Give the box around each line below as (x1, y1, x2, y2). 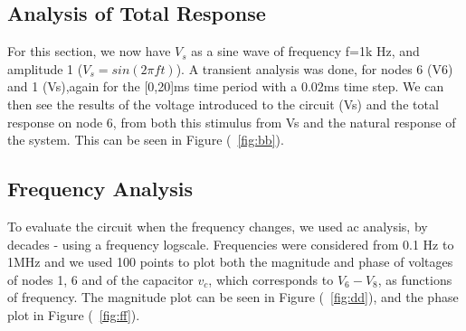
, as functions (377, 270, 452, 288)
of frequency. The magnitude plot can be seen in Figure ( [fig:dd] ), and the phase (7, 288, 459, 307)
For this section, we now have (7, 42, 171, 61)
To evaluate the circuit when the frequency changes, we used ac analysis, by (7, 216, 428, 235)
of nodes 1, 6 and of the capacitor (7, 270, 194, 288)
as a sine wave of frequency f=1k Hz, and (191, 42, 420, 61)
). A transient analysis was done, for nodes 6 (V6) (176, 59, 453, 78)
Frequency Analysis (7, 175, 194, 203)
